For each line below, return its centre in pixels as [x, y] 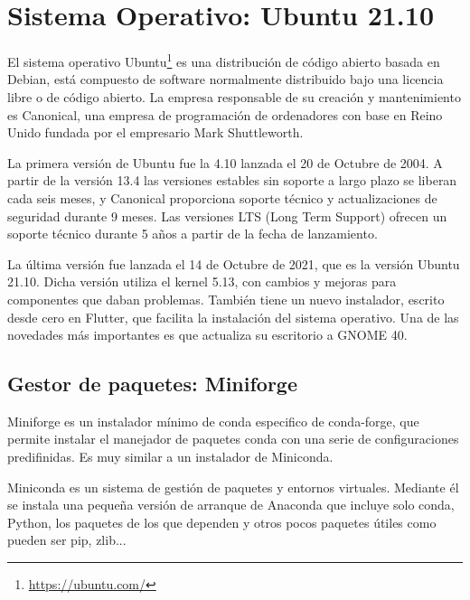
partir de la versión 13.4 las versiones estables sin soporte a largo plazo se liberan [232, 180]
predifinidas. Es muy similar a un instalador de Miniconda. [170, 457]
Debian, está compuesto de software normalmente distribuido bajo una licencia [226, 79]
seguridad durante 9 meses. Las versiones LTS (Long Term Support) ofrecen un [227, 216]
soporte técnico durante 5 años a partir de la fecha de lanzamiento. [193, 234]
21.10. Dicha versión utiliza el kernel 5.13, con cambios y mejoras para [202, 281]
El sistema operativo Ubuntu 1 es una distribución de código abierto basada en [224, 60]
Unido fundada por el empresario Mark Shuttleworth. [155, 132]
